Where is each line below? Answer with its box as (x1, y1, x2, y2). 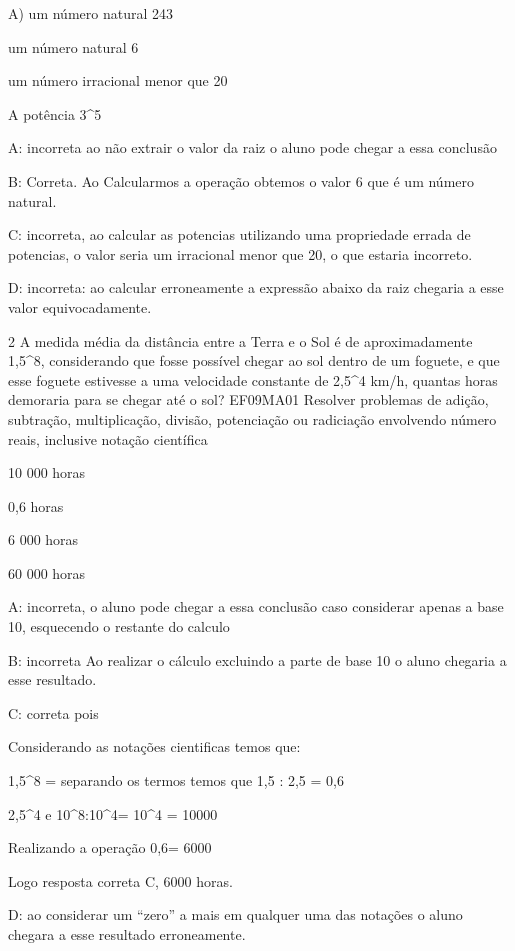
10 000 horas (8, 462, 86, 483)
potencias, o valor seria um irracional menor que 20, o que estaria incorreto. (8, 243, 473, 264)
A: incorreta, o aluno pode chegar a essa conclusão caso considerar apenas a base (8, 596, 504, 617)
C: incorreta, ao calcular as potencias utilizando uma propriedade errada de (8, 224, 471, 245)
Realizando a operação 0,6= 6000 (8, 837, 212, 858)
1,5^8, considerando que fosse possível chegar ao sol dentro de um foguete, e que (8, 350, 500, 371)
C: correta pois (8, 702, 99, 723)
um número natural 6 (8, 36, 139, 57)
